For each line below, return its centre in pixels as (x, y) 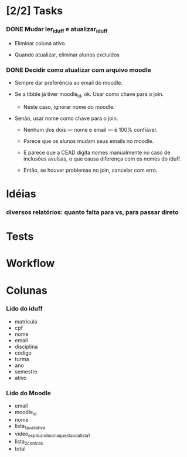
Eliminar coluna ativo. (40, 43)
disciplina (26, 346)
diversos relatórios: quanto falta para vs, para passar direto (92, 212)
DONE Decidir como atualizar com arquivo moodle (79, 70)
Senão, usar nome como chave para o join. (66, 118)
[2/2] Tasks (35, 11)
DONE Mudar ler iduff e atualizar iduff (57, 30)
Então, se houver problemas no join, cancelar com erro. (90, 170)
